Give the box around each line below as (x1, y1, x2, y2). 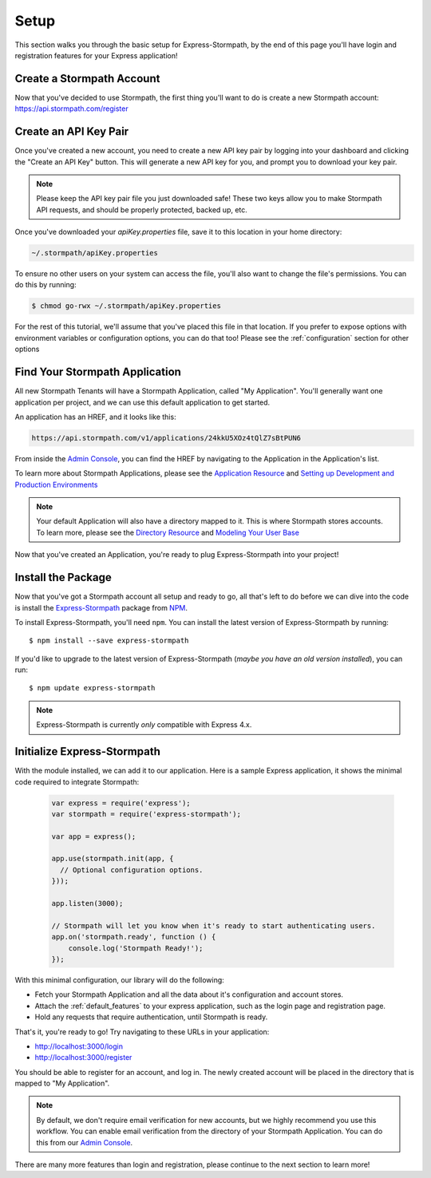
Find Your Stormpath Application (14, 366, 181, 379)
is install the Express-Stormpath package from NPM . (14, 603, 188, 612)
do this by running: (14, 280, 77, 290)
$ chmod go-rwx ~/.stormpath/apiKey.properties (31, 302, 221, 310)
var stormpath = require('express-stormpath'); (51, 809, 241, 818)
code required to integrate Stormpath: (14, 777, 140, 786)
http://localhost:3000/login (34, 1042, 124, 1051)
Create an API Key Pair (14, 125, 129, 139)
